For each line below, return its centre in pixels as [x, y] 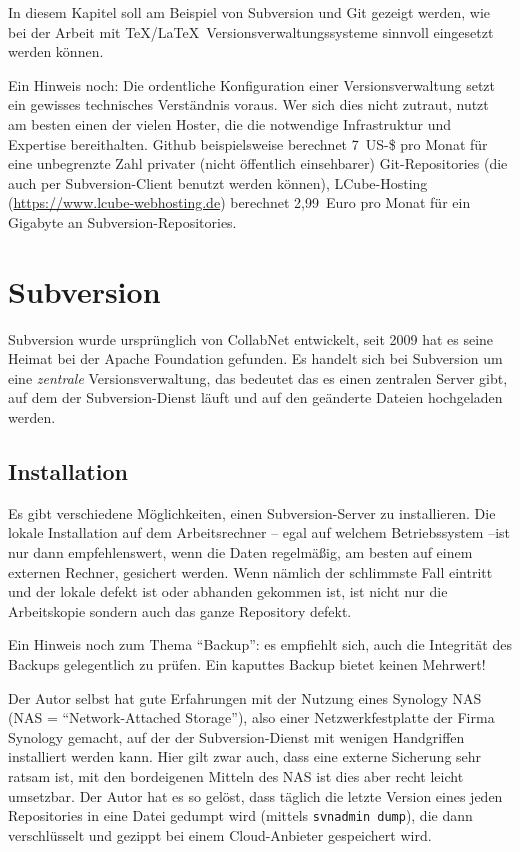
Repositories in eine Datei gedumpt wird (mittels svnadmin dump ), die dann [240, 815]
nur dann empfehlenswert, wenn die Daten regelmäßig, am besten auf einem [240, 552]
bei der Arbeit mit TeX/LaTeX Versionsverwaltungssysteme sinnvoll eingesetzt [251, 31]
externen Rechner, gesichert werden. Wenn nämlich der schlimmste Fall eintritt [250, 571]
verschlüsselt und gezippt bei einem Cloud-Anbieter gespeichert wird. [220, 834]
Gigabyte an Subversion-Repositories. [122, 221]
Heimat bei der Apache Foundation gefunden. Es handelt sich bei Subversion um [255, 358]
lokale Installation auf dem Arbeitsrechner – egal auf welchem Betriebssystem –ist [259, 532]
